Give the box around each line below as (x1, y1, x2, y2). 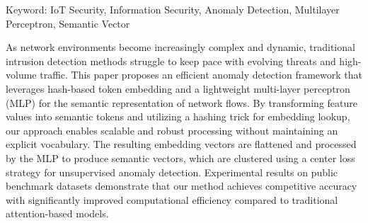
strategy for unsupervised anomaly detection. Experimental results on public (6, 164, 338, 179)
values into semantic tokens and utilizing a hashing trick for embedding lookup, (6, 109, 350, 124)
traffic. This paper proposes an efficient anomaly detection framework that (40, 67, 363, 82)
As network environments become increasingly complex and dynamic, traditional (6, 40, 355, 55)
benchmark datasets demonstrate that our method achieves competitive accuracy (6, 178, 357, 193)
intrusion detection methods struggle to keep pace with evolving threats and (6, 53, 336, 68)
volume (6, 67, 37, 82)
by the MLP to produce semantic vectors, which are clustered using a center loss (6, 150, 355, 165)
